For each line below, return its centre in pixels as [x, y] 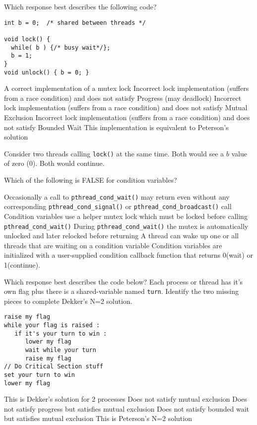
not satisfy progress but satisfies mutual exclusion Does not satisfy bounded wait [127, 408]
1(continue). [22, 264]
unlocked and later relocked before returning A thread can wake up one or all [121, 236]
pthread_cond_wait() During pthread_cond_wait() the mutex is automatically [126, 226]
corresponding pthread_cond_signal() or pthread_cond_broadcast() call [118, 206]
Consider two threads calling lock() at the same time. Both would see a [114, 153]
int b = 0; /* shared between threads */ [75, 23]
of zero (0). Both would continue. [54, 163]
